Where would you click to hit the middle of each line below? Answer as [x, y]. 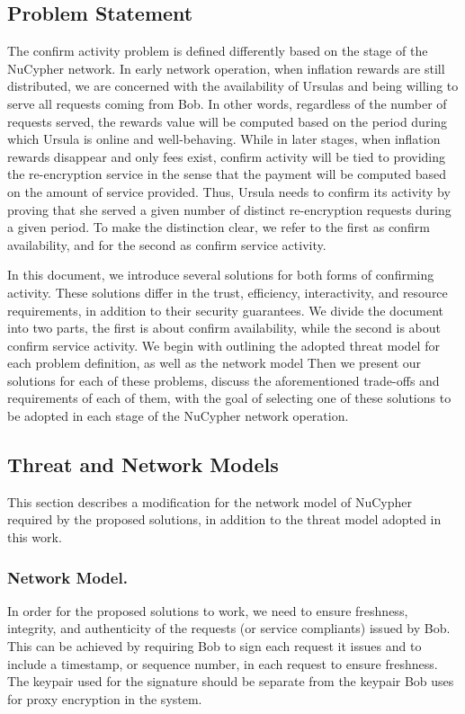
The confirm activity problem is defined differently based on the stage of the [218, 51]
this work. [35, 537]
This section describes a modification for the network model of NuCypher [210, 501]
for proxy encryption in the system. [105, 698]
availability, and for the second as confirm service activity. [167, 244]
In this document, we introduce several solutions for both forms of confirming [221, 275]
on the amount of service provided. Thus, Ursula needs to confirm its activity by [229, 191]
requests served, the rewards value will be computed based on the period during [228, 121]
